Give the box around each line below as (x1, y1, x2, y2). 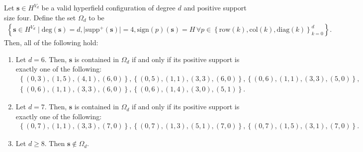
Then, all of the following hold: (4, 37, 98, 48)
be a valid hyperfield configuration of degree (41, 2, 176, 12)
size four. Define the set (4, 12, 76, 22)
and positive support (183, 2, 247, 12)
